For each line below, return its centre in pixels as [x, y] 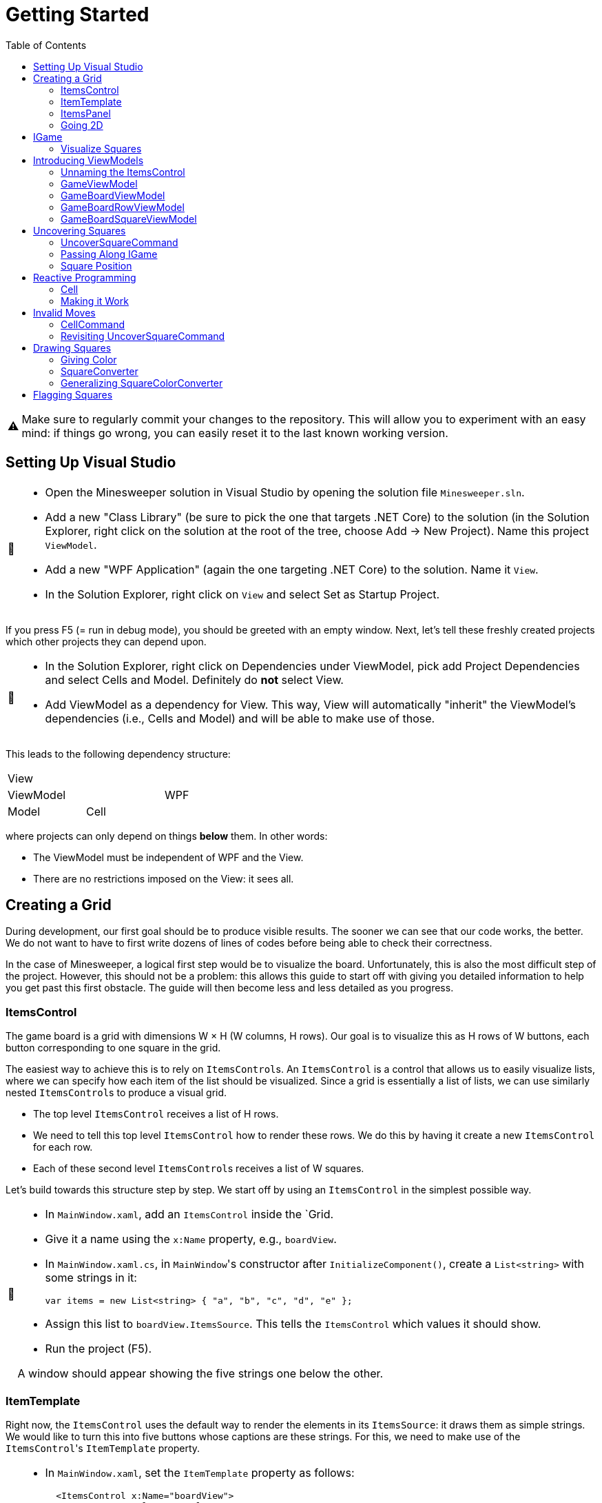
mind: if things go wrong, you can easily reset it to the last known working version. [235, 433]
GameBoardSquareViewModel [129, 219]
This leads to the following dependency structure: [118, 754]
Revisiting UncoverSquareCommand [143, 336]
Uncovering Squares [80, 230]
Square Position [96, 265]
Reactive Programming [85, 277]
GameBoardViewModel [113, 195]
